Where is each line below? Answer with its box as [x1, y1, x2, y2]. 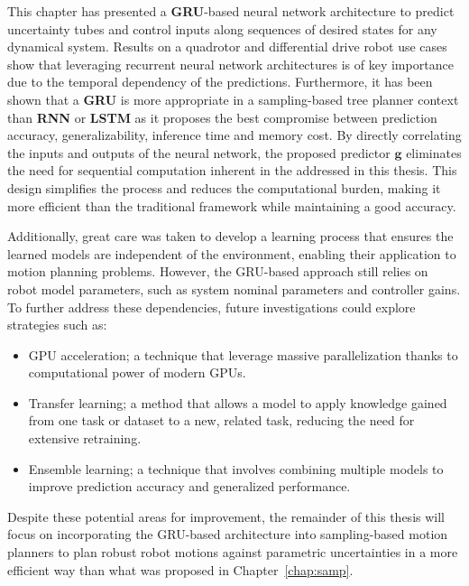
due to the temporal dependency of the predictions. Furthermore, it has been [7, 72, 433, 91]
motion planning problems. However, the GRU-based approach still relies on [7, 262, 428, 281]
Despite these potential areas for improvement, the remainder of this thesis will [7, 507, 445, 526]
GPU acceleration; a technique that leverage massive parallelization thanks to [28, 345, 458, 364]
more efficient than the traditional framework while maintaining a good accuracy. [7, 196, 456, 215]
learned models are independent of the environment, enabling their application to [7, 244, 456, 263]
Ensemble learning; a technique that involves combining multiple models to [28, 459, 444, 478]
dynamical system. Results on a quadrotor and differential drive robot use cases [7, 37, 447, 56]
